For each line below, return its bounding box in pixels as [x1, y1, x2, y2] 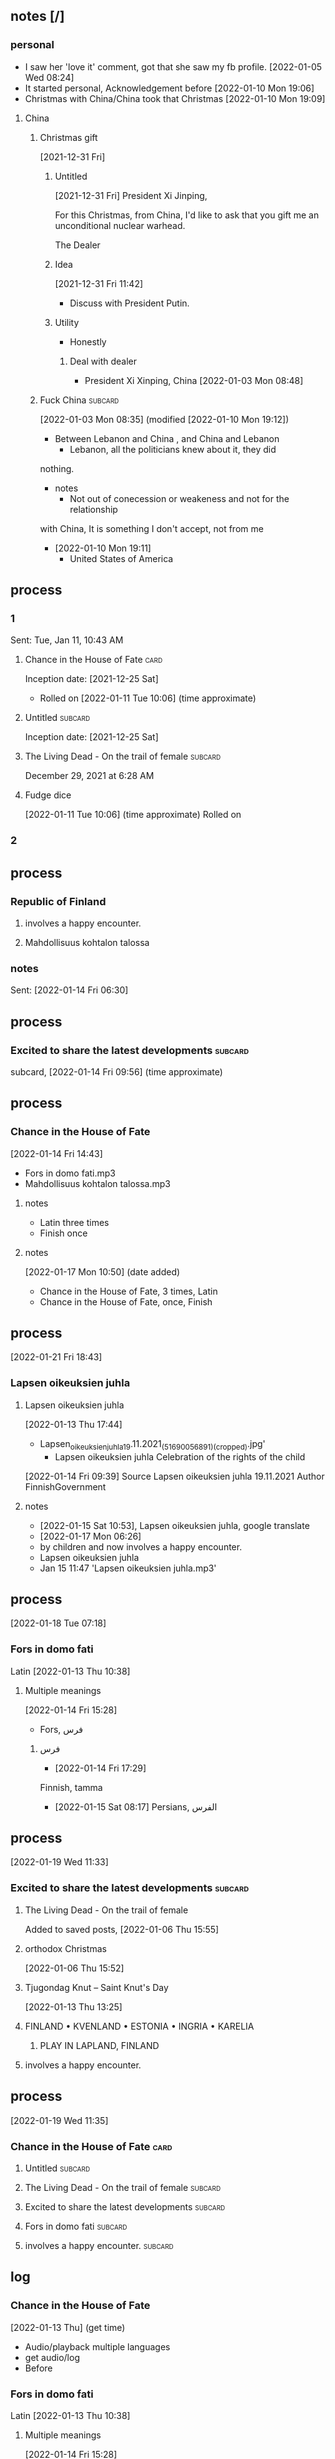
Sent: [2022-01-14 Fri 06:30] [10, 984, 129, 996]
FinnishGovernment [24, 1480, 107, 1493]
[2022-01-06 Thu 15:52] [24, 1962, 125, 1974]
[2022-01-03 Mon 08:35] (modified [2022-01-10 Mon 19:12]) [39, 413, 290, 425]
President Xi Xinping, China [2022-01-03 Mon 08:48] [84, 374, 304, 386]
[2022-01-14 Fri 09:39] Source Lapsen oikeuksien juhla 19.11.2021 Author [24, 1470, 325, 1482]
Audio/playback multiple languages [24, 2340, 171, 2353]
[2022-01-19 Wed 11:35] [10, 2114, 109, 2126]
